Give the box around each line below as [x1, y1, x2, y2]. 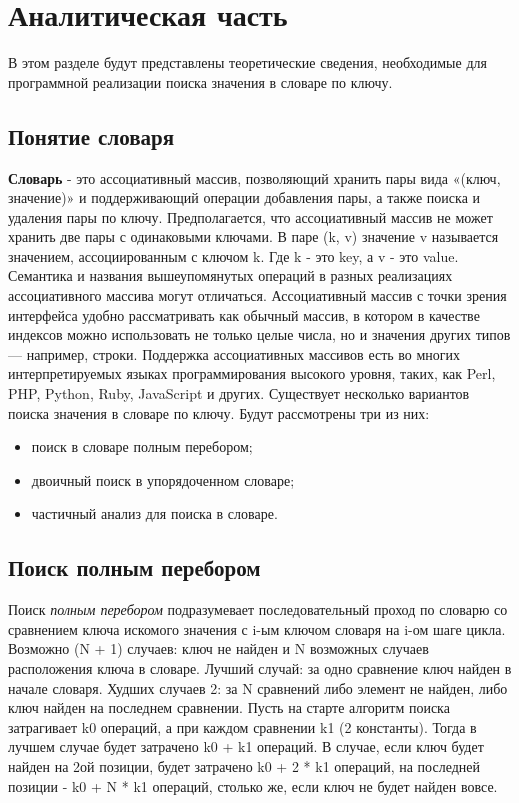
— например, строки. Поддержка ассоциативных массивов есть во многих [8, 343, 461, 364]
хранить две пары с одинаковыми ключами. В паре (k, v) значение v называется [8, 226, 499, 247]
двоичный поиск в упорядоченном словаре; [31, 469, 295, 490]
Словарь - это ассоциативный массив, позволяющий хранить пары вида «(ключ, [8, 167, 501, 188]
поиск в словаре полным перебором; [31, 436, 253, 457]
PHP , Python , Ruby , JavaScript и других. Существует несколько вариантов [8, 383, 470, 404]
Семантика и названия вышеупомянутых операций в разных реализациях [8, 265, 453, 286]
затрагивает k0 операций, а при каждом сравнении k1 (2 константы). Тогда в [8, 716, 477, 737]
